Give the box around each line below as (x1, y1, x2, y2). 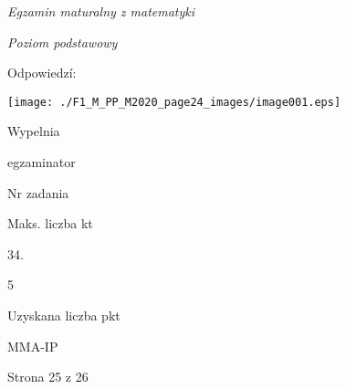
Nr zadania (7, 183, 69, 202)
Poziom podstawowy (7, 32, 118, 51)
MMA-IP (7, 336, 58, 355)
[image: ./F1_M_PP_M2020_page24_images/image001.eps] (7, 95, 341, 109)
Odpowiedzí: (7, 63, 77, 82)
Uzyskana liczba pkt (7, 306, 121, 324)
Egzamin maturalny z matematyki (7, 2, 195, 20)
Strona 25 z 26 (7, 367, 89, 386)
